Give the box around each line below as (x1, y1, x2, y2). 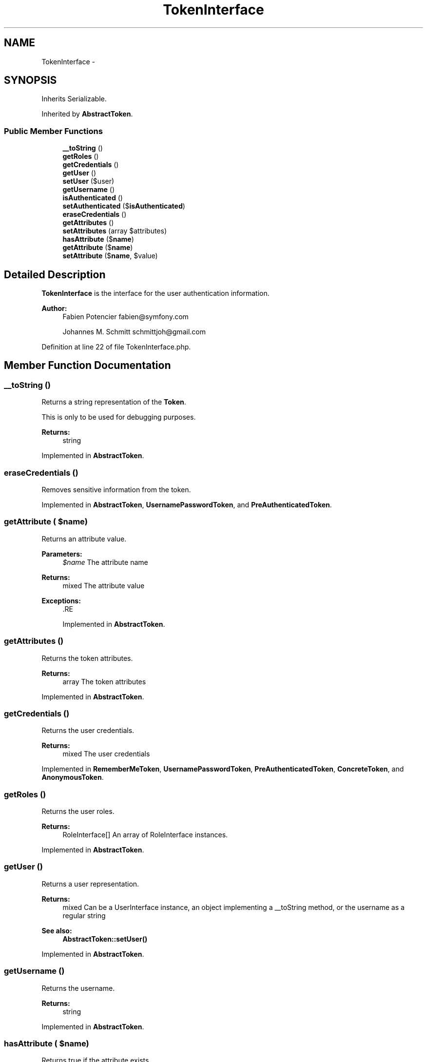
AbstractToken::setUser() (62, 934, 148, 943)
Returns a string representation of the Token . (41, 398, 186, 406)
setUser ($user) (62, 177, 115, 186)
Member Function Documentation (4, 359, 171, 372)
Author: (41, 304, 67, 313)
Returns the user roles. (41, 807, 115, 815)
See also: (41, 926, 72, 935)
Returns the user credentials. (41, 726, 135, 735)
